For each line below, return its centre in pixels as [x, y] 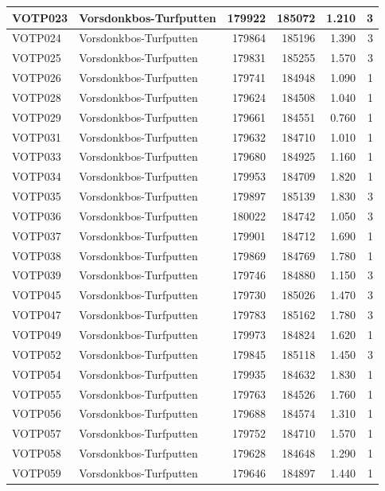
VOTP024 [37, 38]
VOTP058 [37, 453]
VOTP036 [37, 215]
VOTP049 [37, 334]
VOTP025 [37, 58]
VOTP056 [37, 413]
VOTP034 [37, 176]
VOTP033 [37, 156]
